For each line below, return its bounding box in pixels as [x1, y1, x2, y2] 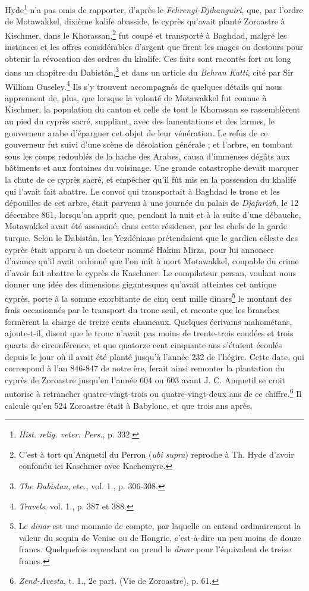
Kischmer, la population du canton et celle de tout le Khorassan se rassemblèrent [5, 103, 301, 115]
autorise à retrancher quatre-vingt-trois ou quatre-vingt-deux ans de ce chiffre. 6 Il [5, 386, 302, 399]
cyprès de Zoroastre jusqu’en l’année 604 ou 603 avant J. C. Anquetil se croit [5, 373, 285, 386]
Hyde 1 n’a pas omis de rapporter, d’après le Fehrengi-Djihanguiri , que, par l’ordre [5, 2, 303, 15]
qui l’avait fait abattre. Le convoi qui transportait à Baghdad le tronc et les [5, 185, 280, 197]
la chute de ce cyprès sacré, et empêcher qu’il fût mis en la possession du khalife [5, 173, 297, 185]
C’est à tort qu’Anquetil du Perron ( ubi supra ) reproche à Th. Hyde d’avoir [18, 448, 294, 460]
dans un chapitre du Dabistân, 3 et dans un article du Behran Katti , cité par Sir [5, 64, 294, 78]
